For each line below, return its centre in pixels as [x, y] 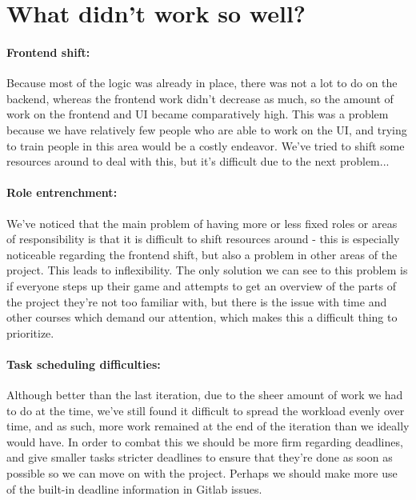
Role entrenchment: [62, 192]
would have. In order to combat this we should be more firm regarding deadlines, [205, 441]
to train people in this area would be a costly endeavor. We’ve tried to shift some [206, 145]
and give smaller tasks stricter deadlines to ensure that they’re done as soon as [200, 457]
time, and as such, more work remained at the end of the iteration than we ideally [208, 426]
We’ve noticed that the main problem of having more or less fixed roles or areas [202, 223]
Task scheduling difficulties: [84, 364]
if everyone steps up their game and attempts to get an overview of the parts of [201, 285]
